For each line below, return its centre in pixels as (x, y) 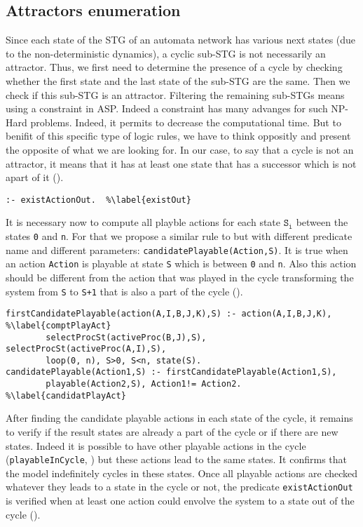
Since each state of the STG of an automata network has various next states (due (181, 40)
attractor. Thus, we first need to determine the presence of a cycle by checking (174, 67)
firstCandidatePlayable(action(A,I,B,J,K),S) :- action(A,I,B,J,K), (169, 314)
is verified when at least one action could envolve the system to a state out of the (180, 501)
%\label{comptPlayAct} (59, 325)
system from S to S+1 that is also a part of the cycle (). (124, 291)
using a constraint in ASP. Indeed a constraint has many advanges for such (167, 108)
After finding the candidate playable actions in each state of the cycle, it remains (179, 418)
